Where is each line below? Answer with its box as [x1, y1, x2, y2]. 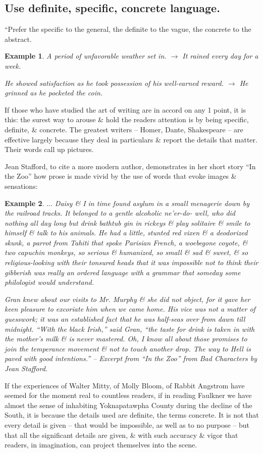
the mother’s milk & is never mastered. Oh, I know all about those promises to [5, 333, 247, 344]
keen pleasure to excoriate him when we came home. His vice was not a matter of [5, 304, 255, 314]
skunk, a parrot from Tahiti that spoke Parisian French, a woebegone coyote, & [5, 237, 248, 247]
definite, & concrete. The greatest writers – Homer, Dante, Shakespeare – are [5, 124, 243, 134]
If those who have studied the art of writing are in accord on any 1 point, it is [5, 104, 246, 115]
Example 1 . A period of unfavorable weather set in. [5, 51, 167, 61]
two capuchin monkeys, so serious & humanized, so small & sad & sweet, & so [5, 247, 248, 258]
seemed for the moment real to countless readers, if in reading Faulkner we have [5, 390, 252, 400]
